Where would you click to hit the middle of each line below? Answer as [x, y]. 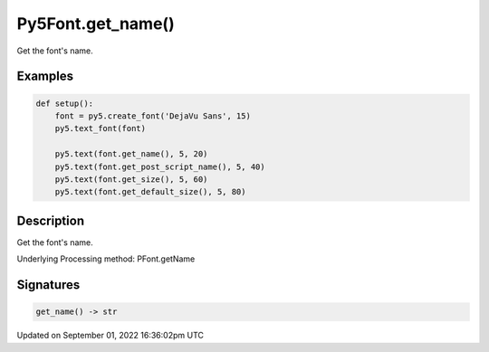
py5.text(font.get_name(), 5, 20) [131, 154]
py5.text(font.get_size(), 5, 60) [131, 179]
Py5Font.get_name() [96, 24]
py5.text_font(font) [101, 128]
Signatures [48, 285]
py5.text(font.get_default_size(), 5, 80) [150, 192]
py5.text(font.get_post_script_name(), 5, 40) [160, 166]
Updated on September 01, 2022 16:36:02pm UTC [110, 336]
